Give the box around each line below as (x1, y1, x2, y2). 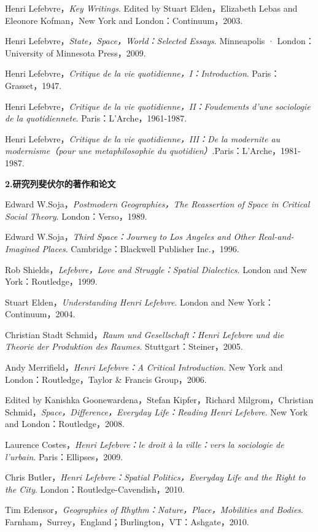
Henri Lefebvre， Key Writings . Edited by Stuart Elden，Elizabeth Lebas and (5, 2, 298, 14)
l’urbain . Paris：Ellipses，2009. (5, 450, 123, 463)
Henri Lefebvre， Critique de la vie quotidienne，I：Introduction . (5, 67, 249, 80)
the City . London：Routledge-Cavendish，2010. (5, 482, 185, 495)
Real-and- (258, 230, 294, 243)
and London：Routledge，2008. (5, 417, 125, 430)
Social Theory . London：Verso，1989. (5, 209, 147, 222)
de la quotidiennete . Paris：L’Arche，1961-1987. (5, 112, 187, 125)
